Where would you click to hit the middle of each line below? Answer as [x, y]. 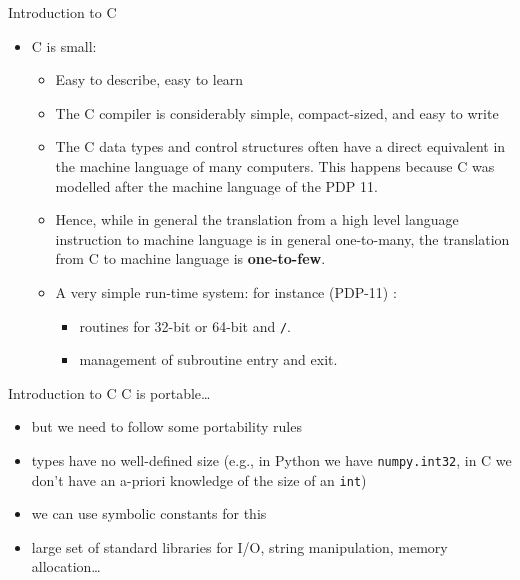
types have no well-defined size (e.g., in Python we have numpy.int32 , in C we [271, 459]
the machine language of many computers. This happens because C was [275, 165]
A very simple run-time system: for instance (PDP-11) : [226, 291]
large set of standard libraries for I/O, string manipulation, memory [239, 546]
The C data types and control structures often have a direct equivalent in [280, 146]
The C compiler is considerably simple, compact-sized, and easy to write [277, 112]
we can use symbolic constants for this [149, 513]
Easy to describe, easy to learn [149, 79]
